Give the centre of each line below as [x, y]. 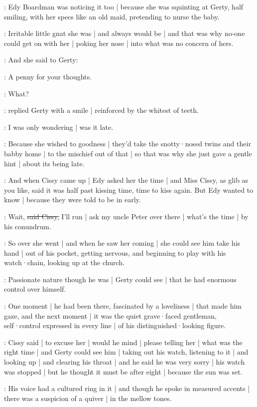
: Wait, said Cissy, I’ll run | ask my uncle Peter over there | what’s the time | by [126, 216]
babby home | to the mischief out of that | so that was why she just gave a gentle [128, 153]
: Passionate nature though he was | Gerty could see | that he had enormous [120, 279]
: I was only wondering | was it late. [59, 127]
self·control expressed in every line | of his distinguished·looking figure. [115, 325]
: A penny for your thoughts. [48, 76]
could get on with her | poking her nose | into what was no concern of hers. [119, 43]
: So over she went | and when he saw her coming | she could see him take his [122, 243]
